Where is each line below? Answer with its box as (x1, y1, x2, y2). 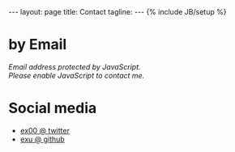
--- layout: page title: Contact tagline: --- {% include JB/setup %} (8, 7, 227, 16)
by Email (8, 36, 67, 54)
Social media (8, 99, 97, 117)
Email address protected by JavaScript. (8, 61, 141, 71)
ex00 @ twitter (19, 125, 70, 135)
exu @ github (19, 134, 65, 144)
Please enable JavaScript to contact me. (8, 70, 145, 80)
